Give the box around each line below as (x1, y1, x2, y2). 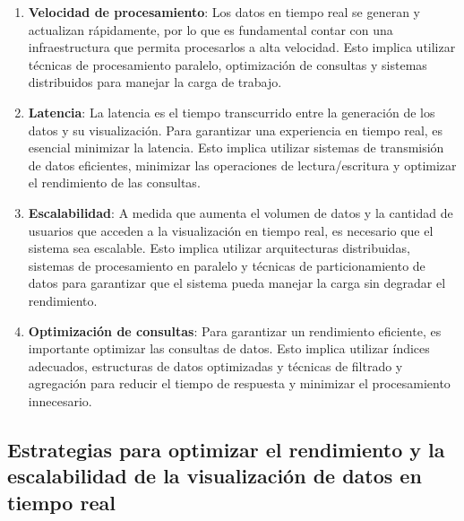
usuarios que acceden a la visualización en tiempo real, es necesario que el (28, 221, 434, 239)
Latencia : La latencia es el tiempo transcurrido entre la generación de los (28, 102, 435, 121)
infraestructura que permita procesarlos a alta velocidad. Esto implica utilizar (28, 38, 456, 56)
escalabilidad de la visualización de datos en (7, 462, 422, 490)
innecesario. (28, 391, 92, 410)
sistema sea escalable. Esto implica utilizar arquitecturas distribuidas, (28, 239, 410, 257)
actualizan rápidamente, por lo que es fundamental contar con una (28, 20, 393, 39)
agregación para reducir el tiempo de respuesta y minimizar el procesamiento (28, 374, 451, 393)
